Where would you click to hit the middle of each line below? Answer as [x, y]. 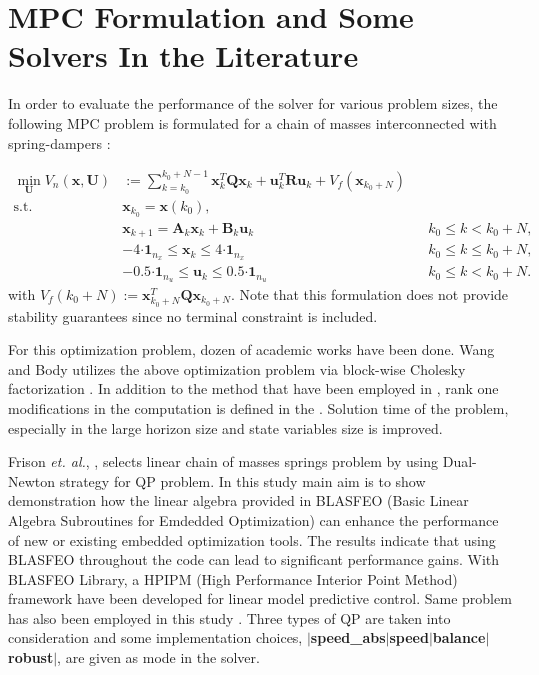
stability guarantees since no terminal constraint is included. [193, 315]
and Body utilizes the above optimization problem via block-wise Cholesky [237, 368]
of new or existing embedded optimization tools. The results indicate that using [252, 539]
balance [459, 637]
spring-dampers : [59, 142]
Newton [32, 480]
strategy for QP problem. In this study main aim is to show [242, 480]
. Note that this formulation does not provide [369, 294]
